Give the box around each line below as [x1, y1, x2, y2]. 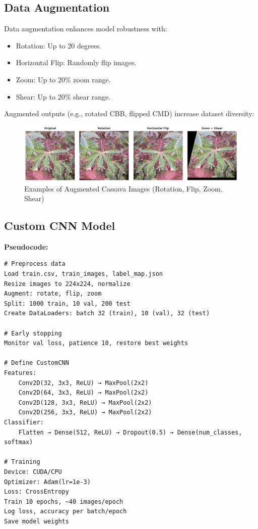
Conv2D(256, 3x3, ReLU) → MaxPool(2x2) [18, 409, 152, 416]
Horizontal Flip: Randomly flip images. [16, 57, 137, 68]
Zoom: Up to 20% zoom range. [16, 74, 111, 84]
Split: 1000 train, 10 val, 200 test [4, 300, 131, 307]
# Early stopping [4, 329, 62, 337]
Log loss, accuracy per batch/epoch [4, 508, 127, 515]
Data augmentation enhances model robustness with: [4, 23, 167, 34]
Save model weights [4, 517, 69, 525]
